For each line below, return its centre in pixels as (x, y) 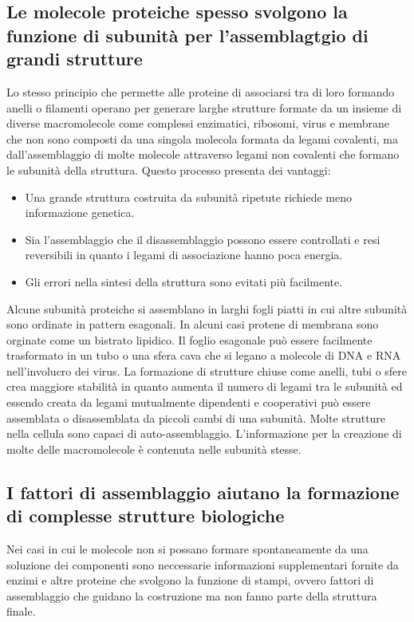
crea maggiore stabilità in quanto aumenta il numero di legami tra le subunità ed (205, 386)
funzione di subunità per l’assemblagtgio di (187, 35)
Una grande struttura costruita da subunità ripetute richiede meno (189, 197)
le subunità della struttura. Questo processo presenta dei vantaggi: (169, 169)
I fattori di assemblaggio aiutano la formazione (203, 492)
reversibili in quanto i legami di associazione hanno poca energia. (184, 255)
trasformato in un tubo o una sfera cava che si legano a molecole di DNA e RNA (204, 355)
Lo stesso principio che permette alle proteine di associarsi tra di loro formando (201, 91)
